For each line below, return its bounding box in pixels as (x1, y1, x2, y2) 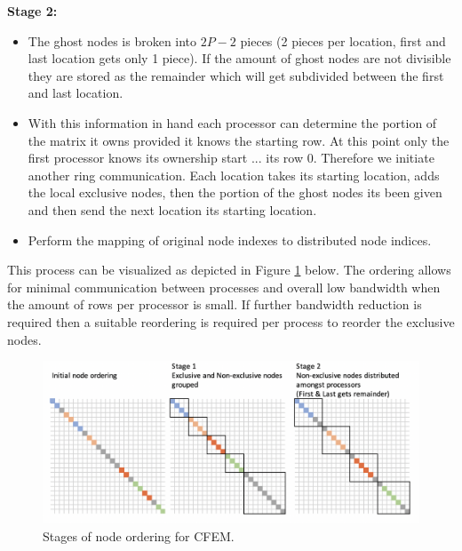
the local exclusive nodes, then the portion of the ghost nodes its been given (28, 183, 442, 202)
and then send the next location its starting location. (28, 200, 317, 219)
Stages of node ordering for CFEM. (43, 526, 235, 545)
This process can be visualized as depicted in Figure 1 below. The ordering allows (7, 260, 451, 279)
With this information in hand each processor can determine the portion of (28, 113, 437, 132)
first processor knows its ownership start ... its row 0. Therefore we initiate (28, 148, 434, 167)
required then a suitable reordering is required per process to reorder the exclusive (7, 312, 455, 331)
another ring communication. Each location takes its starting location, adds (28, 165, 440, 184)
